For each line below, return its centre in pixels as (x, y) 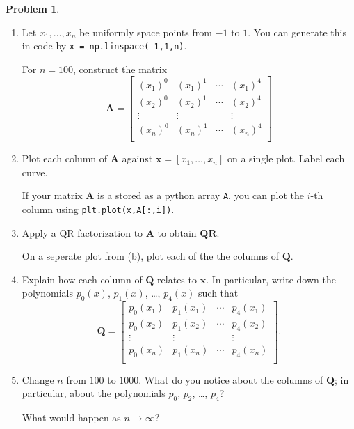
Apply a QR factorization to (82, 232)
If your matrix (52, 195)
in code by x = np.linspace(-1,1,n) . (104, 46)
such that (218, 293)
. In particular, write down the (271, 279)
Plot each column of (65, 158)
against (137, 158)
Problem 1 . (33, 8)
